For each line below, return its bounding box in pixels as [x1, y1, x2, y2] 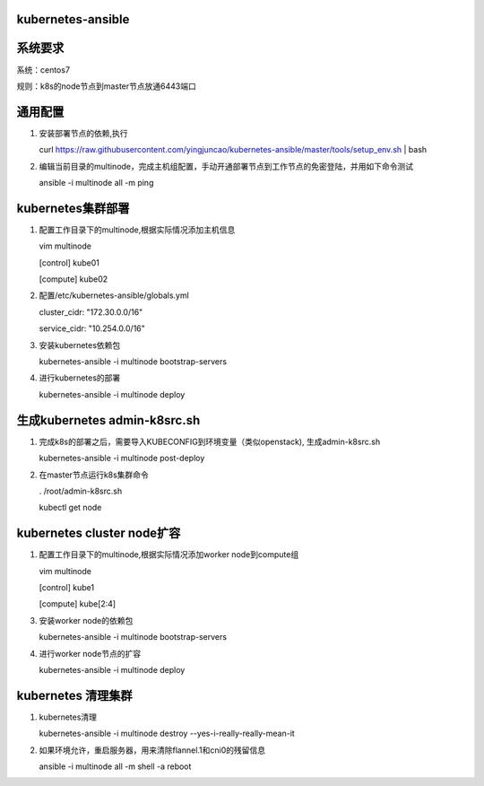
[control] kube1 [39, 581, 94, 592]
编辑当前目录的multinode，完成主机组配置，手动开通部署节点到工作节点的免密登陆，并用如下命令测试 [39, 161, 414, 171]
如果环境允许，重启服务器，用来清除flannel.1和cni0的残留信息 [39, 745, 266, 755]
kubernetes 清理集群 [16, 687, 134, 703]
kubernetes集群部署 [16, 200, 130, 215]
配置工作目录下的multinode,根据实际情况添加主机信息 [39, 224, 236, 235]
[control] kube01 [39, 257, 100, 268]
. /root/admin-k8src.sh [39, 485, 123, 496]
